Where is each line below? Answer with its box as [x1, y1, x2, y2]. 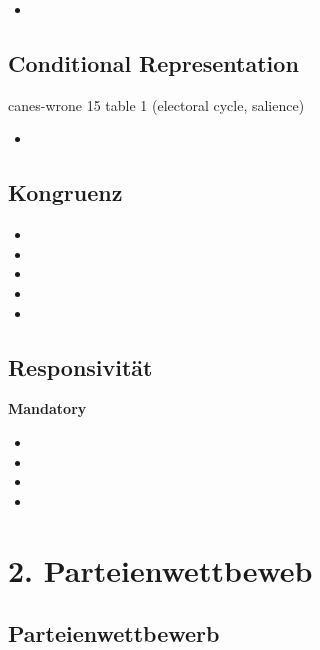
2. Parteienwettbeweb [8, 549, 313, 590]
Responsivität [8, 351, 153, 382]
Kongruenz [8, 177, 123, 208]
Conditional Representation [8, 47, 299, 78]
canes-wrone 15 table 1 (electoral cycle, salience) [8, 94, 305, 115]
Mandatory [8, 398, 87, 419]
